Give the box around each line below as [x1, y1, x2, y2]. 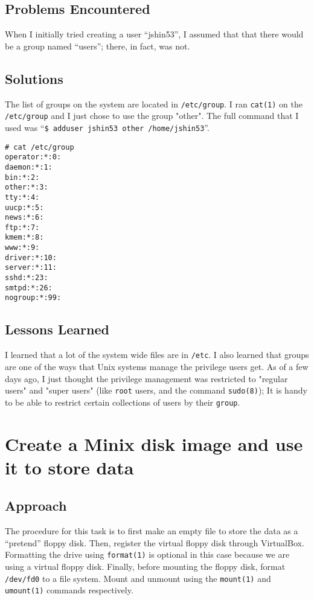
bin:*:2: [5, 173, 40, 182]
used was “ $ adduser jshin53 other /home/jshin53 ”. [5, 121, 210, 133]
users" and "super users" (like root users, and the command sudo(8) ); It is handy [5, 384, 307, 397]
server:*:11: [5, 263, 57, 272]
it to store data [5, 455, 134, 479]
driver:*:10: [5, 253, 57, 262]
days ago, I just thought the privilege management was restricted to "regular [5, 372, 288, 385]
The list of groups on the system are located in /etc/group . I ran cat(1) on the [5, 97, 303, 110]
